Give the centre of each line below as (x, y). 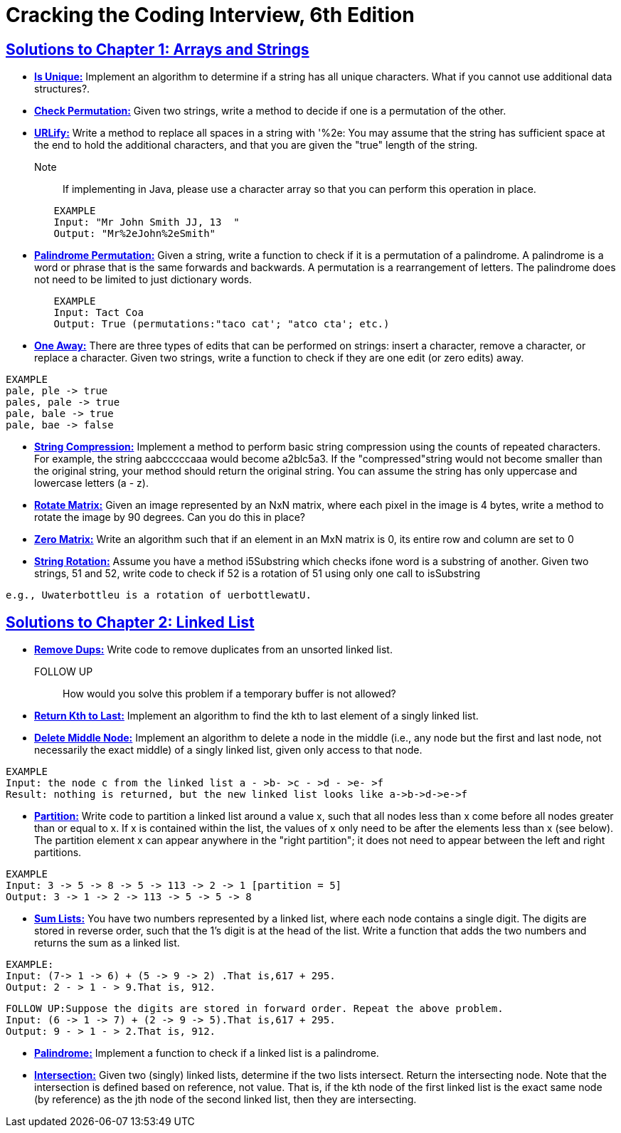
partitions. (58, 853)
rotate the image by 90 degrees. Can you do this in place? (170, 517)
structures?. (62, 89)
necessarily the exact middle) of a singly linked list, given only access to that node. (228, 750)
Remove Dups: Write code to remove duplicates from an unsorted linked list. (213, 650)
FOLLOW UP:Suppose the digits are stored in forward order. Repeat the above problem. (255, 1009)
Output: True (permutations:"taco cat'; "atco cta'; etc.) (222, 324)
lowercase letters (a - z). (91, 483)
